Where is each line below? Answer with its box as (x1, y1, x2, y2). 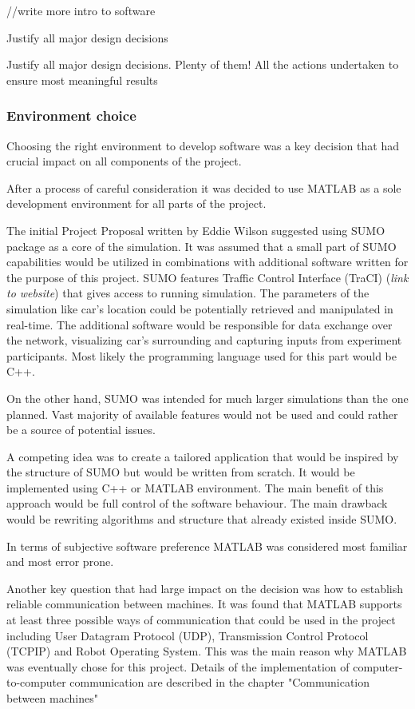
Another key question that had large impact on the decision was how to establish (6, 580, 404, 596)
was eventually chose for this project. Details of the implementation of (6, 658, 350, 675)
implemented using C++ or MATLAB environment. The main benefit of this (6, 479, 384, 496)
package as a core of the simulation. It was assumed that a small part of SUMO (6, 237, 397, 254)
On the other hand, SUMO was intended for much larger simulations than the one (6, 389, 409, 406)
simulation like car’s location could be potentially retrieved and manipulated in (6, 300, 393, 317)
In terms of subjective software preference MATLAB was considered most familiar (6, 537, 408, 554)
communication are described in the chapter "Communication (69, 674, 370, 691)
